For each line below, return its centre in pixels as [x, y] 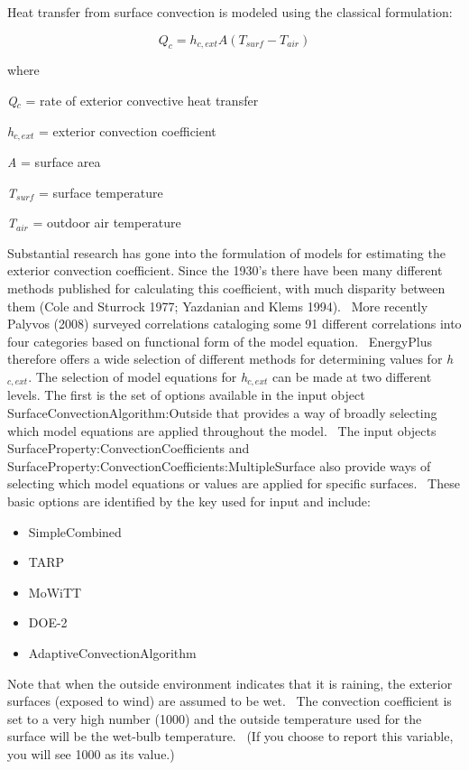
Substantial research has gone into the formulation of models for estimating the [226, 252]
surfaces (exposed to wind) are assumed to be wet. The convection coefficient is [230, 701]
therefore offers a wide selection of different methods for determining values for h [230, 359]
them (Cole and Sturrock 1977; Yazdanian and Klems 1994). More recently [218, 306]
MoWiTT [55, 592]
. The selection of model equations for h [138, 376]
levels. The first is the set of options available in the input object [186, 395]
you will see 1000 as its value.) [91, 753]
